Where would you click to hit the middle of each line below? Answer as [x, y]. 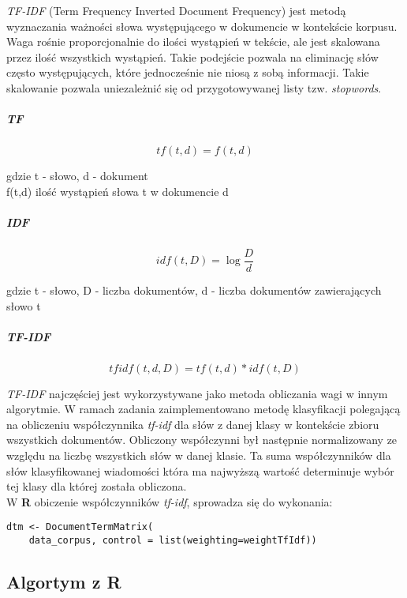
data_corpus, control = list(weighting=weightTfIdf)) [173, 541]
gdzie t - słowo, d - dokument [77, 176]
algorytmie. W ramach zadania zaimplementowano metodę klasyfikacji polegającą [203, 409]
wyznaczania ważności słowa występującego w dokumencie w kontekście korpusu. [202, 26]
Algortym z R [64, 582]
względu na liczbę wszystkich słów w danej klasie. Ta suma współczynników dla [199, 455]
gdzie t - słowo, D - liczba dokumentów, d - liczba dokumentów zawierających [194, 290]
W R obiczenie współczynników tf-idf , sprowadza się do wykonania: [170, 501]
